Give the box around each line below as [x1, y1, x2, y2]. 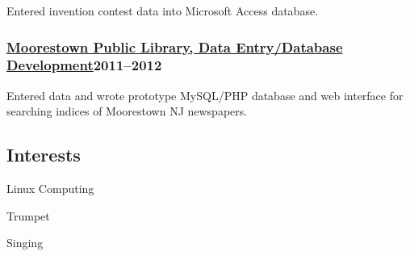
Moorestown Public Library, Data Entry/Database [6, 36, 343, 57]
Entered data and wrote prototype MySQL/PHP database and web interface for [6, 86, 404, 103]
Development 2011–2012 [6, 55, 162, 75]
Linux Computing [6, 180, 94, 197]
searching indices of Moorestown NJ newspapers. [6, 103, 248, 120]
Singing [6, 234, 44, 251]
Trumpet [6, 207, 50, 224]
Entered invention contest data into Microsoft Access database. [6, 2, 319, 19]
